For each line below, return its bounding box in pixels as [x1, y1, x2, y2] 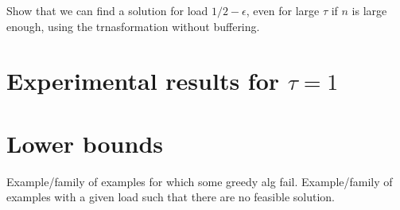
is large [351, 2, 387, 18]
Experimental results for [6, 64, 280, 97]
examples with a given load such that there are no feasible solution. [6, 189, 335, 205]
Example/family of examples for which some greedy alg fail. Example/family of [6, 173, 393, 189]
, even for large [246, 2, 320, 18]
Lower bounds [6, 126, 163, 159]
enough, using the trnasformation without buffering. [6, 17, 260, 34]
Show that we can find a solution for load [6, 2, 208, 18]
